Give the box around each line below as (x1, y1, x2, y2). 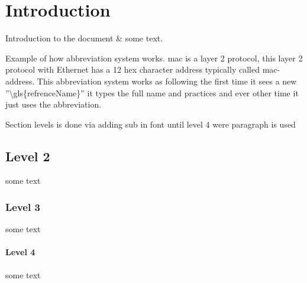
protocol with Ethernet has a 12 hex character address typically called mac (5, 63, 277, 76)
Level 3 (5, 200, 40, 214)
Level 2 (5, 147, 50, 165)
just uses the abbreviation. (5, 98, 102, 110)
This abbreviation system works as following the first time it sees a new (37, 74, 297, 87)
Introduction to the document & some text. (5, 32, 163, 44)
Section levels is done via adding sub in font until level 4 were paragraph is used (5, 118, 296, 130)
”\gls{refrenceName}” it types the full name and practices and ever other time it (5, 86, 299, 99)
